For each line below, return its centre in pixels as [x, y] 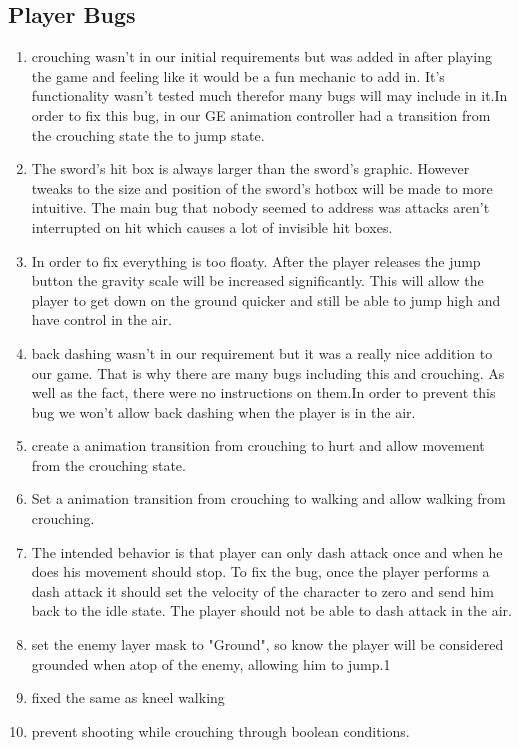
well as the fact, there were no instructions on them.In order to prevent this [263, 392]
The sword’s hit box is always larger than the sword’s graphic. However [250, 168]
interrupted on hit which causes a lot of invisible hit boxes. [212, 226]
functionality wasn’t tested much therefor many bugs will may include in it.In [269, 95]
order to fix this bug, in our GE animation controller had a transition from [261, 114]
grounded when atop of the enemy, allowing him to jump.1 [211, 663]
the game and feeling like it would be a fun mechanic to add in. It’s [238, 75]
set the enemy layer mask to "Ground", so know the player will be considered [267, 644]
